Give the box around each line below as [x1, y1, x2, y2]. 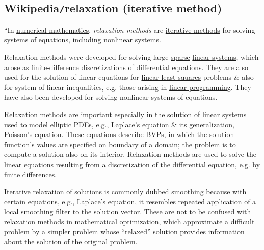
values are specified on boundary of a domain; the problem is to [37, 139, 236, 149]
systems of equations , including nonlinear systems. [4, 34, 161, 45]
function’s [4, 139, 35, 149]
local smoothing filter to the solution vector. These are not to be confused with [4, 206, 251, 217]
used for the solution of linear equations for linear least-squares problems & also [4, 72, 254, 82]
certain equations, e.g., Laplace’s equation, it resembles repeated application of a [4, 196, 256, 207]
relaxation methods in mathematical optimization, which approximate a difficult [4, 216, 255, 226]
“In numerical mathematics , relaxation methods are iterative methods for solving [4, 24, 255, 35]
